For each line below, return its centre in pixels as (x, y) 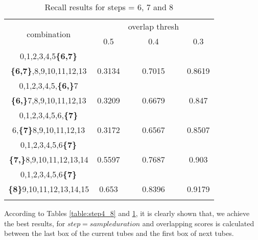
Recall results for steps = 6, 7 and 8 (109, 7)
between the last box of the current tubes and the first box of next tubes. (119, 233)
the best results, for (35, 223)
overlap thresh (154, 26)
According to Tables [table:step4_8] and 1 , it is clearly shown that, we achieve (127, 213)
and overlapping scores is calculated (198, 223)
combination (49, 34)
